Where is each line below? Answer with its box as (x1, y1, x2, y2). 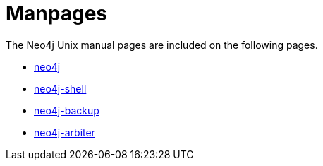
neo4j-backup (34, 104, 99, 117)
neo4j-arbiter (34, 126, 95, 138)
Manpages (6, 1, 108, 25)
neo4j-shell (34, 82, 87, 95)
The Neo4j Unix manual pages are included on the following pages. (6, 38, 318, 51)
